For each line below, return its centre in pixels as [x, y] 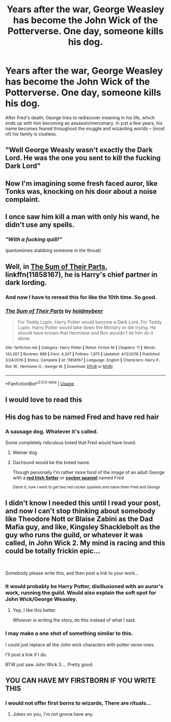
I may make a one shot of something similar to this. [69, 633]
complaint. [23, 199]
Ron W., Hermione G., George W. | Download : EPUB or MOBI [59, 366]
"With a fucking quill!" [34, 239]
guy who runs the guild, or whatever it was [74, 535]
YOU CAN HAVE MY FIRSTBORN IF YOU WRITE [81, 681]
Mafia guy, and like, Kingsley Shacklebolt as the [83, 527]
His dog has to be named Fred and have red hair [82, 417]
